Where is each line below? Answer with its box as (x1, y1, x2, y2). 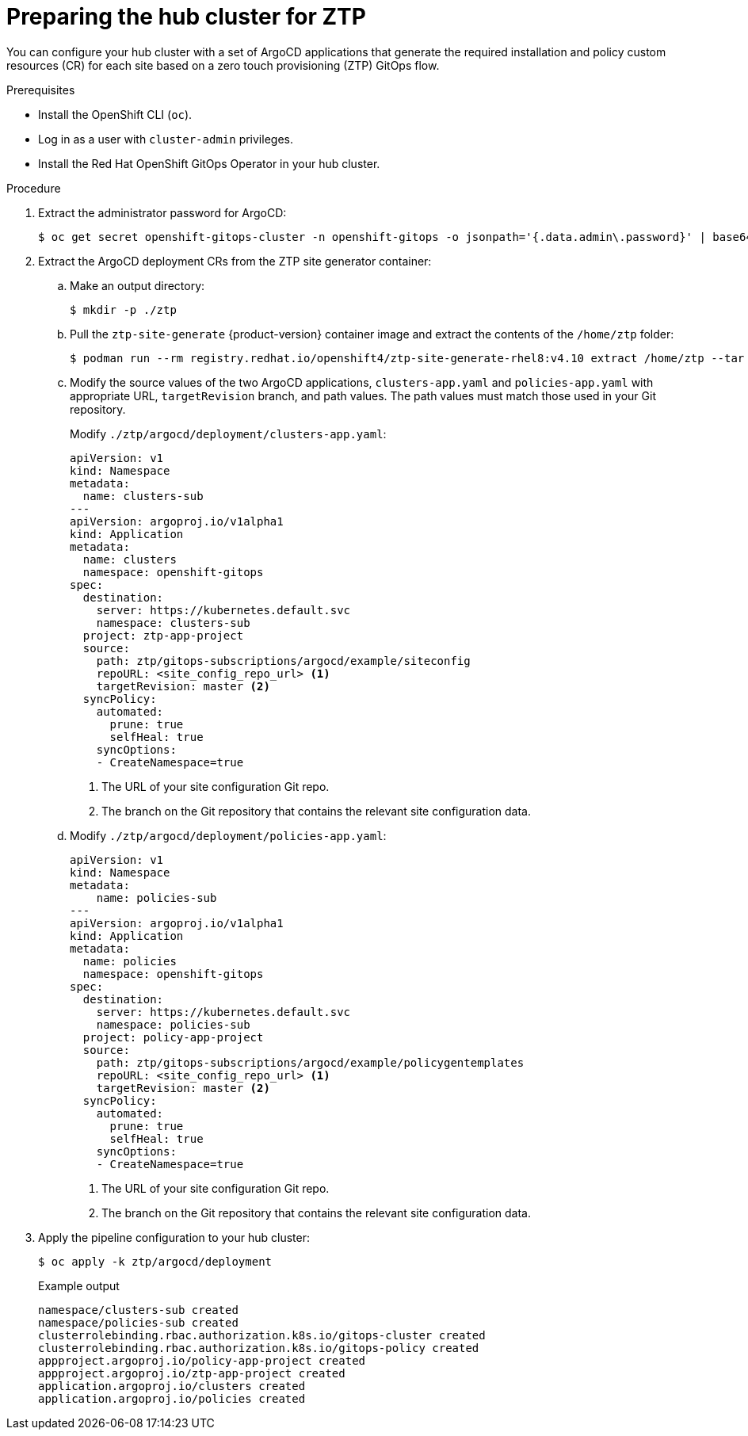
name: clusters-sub (82, 489, 204, 502)
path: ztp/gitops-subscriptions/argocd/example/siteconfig (96, 654, 471, 667)
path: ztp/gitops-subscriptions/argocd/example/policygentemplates (96, 1056, 525, 1069)
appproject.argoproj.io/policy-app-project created (38, 1354, 366, 1367)
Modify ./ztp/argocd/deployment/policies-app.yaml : (70, 828, 387, 842)
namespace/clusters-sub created (38, 1303, 239, 1316)
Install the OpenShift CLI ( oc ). (38, 107, 193, 121)
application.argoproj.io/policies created (38, 1392, 306, 1405)
